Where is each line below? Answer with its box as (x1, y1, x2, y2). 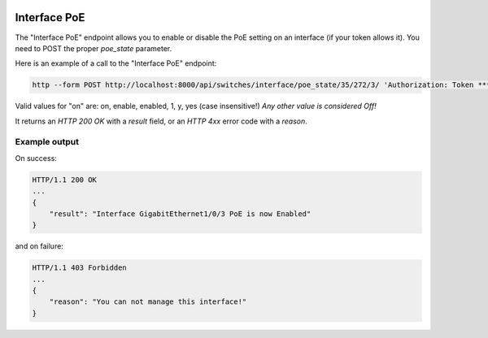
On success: (15, 153, 57, 162)
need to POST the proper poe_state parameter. (15, 43, 172, 53)
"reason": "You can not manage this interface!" (49, 297, 247, 306)
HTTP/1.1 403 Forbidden (32, 263, 128, 272)
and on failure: (15, 241, 64, 251)
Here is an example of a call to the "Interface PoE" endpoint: (15, 58, 217, 68)
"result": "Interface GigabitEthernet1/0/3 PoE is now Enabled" (49, 209, 312, 219)
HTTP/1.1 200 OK (32, 175, 98, 184)
